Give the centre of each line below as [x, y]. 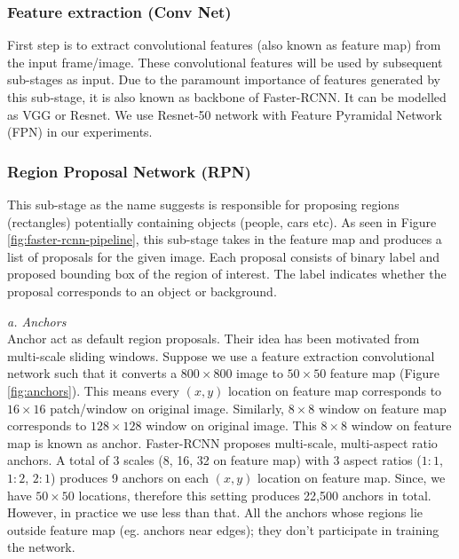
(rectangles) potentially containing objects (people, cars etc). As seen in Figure [222, 221]
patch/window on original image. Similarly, [167, 408]
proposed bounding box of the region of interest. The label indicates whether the [227, 274]
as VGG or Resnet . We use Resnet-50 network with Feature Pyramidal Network [225, 114]
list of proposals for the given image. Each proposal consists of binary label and [224, 256]
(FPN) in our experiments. [80, 132]
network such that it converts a [92, 373]
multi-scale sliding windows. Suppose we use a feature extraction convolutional [221, 355]
